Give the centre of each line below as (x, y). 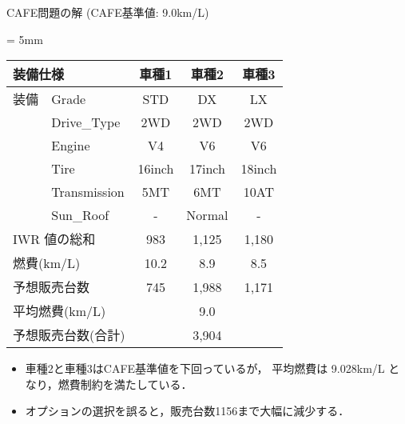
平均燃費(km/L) (60, 311)
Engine (71, 146)
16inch (156, 169)
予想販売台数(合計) (69, 335)
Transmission (88, 192)
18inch (259, 169)
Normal (207, 215)
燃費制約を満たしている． (125, 384)
